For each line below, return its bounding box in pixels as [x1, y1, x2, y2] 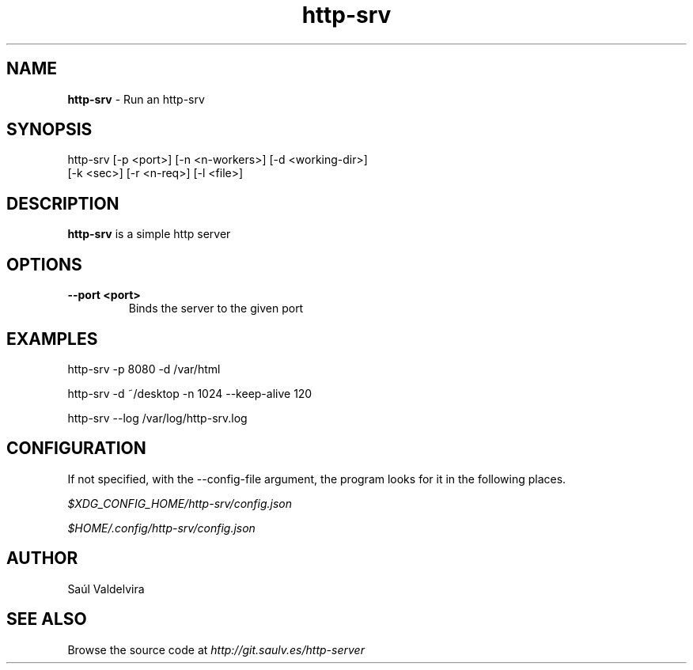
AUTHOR [6, 548, 78, 569]
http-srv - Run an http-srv [67, 92, 205, 106]
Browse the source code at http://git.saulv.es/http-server [67, 642, 365, 657]
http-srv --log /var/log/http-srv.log [67, 411, 248, 425]
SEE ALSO [6, 609, 87, 630]
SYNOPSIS [6, 119, 93, 140]
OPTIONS [6, 254, 82, 274]
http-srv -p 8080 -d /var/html [67, 361, 221, 376]
